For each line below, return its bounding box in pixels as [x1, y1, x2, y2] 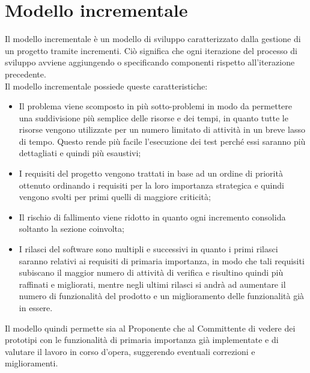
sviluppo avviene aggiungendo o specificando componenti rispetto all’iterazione [5, 56, 295, 68]
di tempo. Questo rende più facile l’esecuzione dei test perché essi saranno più [19, 135, 306, 147]
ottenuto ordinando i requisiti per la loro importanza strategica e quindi [19, 178, 284, 191]
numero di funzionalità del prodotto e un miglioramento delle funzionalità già [19, 290, 305, 302]
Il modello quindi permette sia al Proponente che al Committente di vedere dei [5, 321, 296, 334]
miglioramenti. [5, 357, 58, 369]
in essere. [19, 302, 53, 314]
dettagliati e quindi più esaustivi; [19, 147, 141, 159]
